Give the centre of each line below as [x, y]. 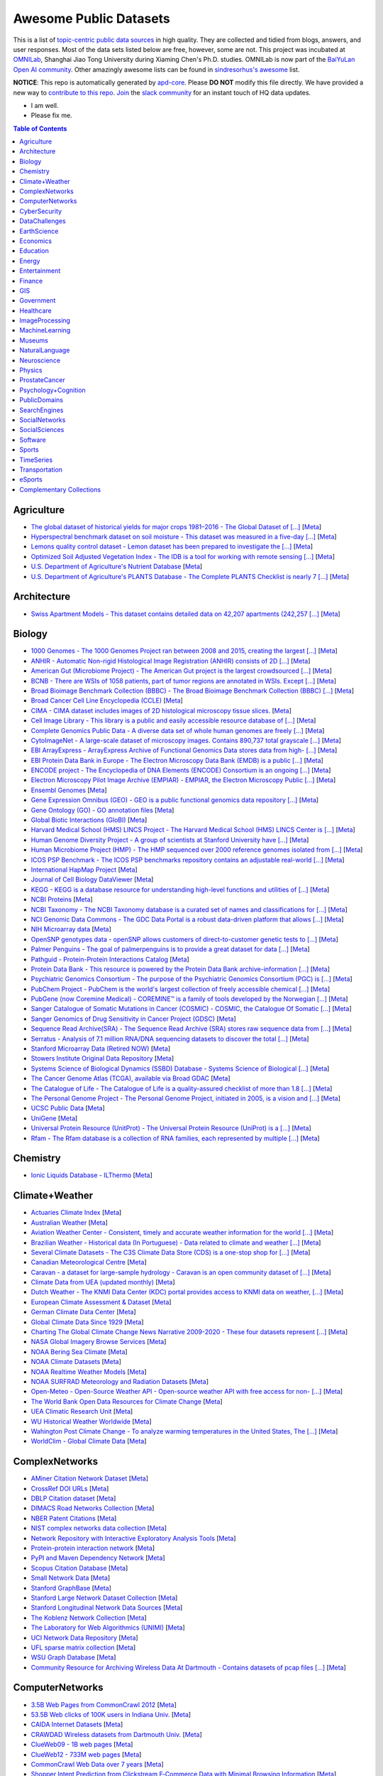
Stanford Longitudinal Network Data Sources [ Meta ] [107, 1608]
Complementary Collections [60, 489]
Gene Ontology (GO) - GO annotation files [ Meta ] [102, 810]
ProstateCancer [42, 380]
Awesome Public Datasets [91, 18]
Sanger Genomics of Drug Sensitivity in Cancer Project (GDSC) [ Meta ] [134, 1019]
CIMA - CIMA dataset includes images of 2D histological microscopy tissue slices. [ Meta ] [161, 710]
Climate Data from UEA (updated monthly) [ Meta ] [103, 1282]
